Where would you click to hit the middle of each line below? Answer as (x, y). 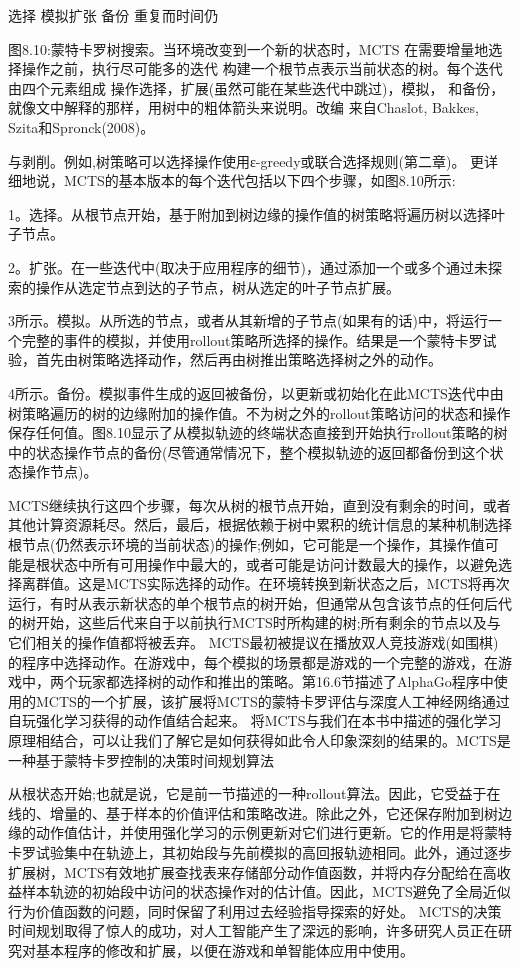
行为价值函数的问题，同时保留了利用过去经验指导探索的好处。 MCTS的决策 (255, 910)
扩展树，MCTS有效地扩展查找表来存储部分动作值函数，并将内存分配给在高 (252, 871)
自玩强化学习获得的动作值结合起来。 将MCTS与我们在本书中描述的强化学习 (255, 720)
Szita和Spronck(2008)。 (81, 126)
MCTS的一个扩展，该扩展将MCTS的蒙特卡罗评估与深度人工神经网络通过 (272, 700)
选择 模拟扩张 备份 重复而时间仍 (113, 15)
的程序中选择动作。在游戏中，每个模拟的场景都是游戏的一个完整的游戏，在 (253, 661)
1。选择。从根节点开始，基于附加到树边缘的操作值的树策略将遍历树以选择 (249, 213)
